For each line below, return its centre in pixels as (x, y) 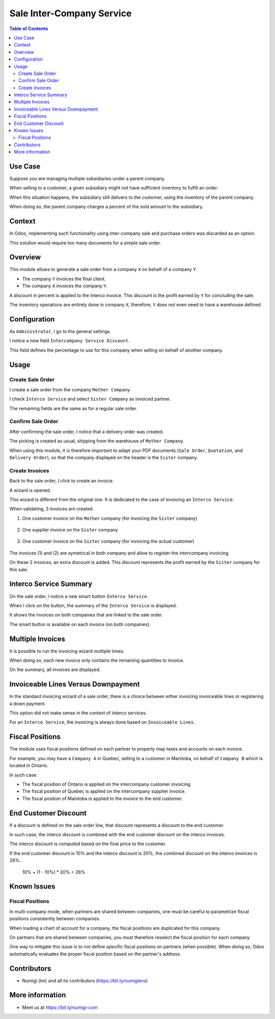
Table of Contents (29, 29)
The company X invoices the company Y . (65, 286)
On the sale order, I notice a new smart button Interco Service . (79, 596)
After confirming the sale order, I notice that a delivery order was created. (87, 432)
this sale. (19, 569)
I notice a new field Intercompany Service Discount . (70, 341)
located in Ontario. (29, 766)
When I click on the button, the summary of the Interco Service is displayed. (93, 605)
